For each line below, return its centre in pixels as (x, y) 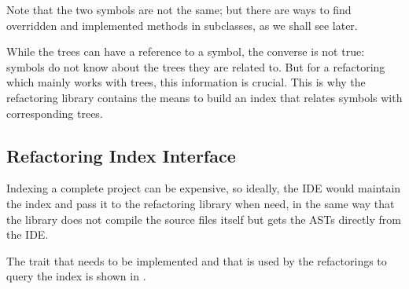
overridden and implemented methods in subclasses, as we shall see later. (182, 25)
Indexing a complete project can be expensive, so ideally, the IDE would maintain (204, 188)
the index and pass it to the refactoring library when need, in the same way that (201, 203)
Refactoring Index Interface (121, 155)
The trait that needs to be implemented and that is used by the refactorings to (197, 260)
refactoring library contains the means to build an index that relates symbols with (204, 97)
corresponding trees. (55, 113)
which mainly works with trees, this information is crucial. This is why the (186, 82)
